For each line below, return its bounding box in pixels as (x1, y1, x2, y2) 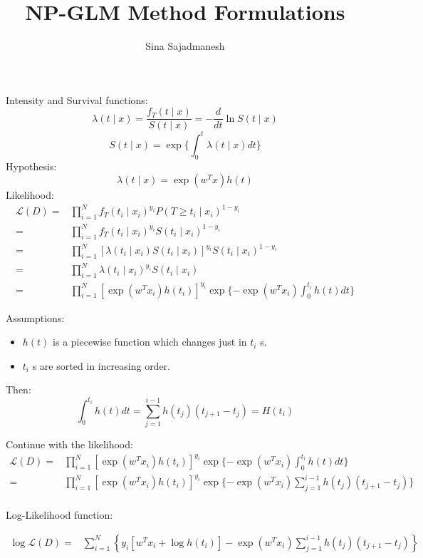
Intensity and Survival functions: (6, 92, 148, 107)
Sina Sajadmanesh (145, 38, 225, 53)
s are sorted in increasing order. (32, 358, 171, 373)
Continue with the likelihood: (6, 437, 133, 451)
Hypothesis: (6, 158, 57, 173)
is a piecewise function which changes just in (53, 334, 247, 349)
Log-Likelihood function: (6, 507, 113, 522)
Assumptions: (6, 310, 65, 325)
